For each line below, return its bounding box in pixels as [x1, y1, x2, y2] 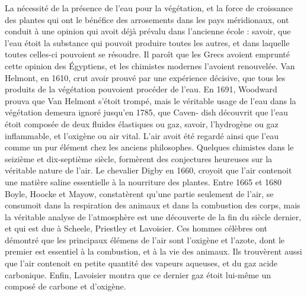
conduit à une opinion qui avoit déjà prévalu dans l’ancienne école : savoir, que [5, 25, 291, 37]
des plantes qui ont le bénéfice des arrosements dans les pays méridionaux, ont [5, 13, 289, 25]
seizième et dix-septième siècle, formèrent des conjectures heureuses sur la [5, 152, 273, 165]
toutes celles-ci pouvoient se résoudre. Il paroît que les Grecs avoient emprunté [5, 48, 290, 60]
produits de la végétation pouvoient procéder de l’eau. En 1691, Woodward [5, 83, 277, 95]
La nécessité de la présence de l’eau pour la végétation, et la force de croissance [5, 2, 293, 14]
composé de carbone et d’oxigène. [5, 280, 126, 292]
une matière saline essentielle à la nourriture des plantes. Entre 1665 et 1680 [5, 175, 282, 188]
